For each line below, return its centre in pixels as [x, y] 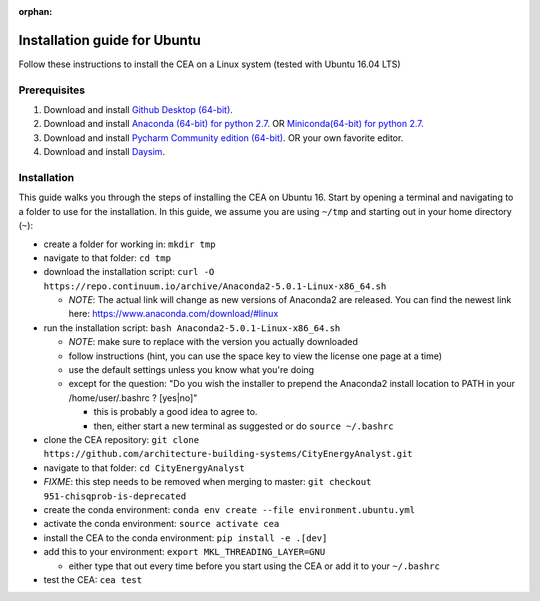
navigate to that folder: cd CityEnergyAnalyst [144, 467]
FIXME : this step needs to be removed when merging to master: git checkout [207, 482]
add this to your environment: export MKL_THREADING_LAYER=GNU [184, 552]
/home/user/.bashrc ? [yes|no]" [133, 397]
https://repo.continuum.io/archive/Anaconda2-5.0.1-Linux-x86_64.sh [215, 286]
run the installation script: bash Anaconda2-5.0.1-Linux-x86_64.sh [192, 327]
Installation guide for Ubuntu [110, 40]
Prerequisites [51, 90]
